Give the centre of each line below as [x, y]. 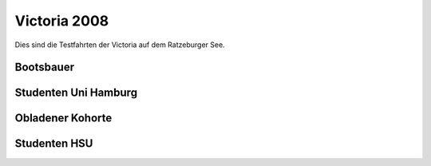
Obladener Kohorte [63, 119]
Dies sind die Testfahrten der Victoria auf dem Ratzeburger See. [120, 45]
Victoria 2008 [62, 21]
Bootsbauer [45, 67]
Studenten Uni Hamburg [76, 93]
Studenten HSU [54, 144]
